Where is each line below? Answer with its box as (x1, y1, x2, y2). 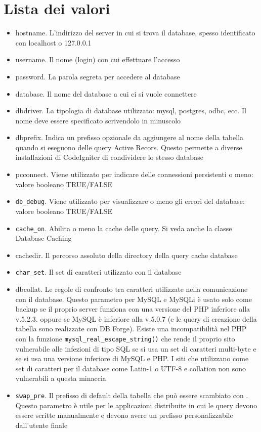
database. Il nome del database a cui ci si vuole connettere (15, 88, 197, 99)
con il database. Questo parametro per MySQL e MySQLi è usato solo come (15, 293, 252, 304)
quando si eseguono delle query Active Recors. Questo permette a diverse (15, 142, 242, 152)
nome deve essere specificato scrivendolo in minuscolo (15, 115, 181, 125)
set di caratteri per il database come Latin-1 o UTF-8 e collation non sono (15, 363, 246, 373)
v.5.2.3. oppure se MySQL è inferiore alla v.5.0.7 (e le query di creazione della (15, 313, 257, 324)
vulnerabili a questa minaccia (15, 373, 106, 383)
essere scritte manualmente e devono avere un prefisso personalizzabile (15, 410, 233, 420)
